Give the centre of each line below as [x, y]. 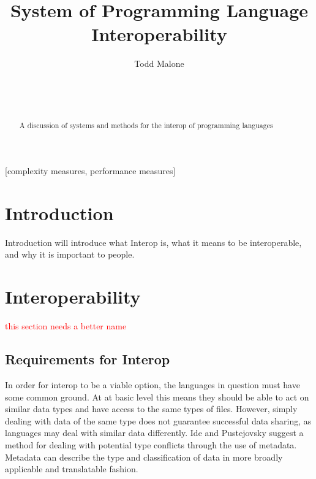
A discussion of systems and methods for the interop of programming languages [146, 125]
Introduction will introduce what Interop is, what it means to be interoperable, [153, 242]
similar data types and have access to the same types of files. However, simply [151, 409]
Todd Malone [159, 63]
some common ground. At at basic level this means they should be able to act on [157, 397]
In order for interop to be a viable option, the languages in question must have [152, 384]
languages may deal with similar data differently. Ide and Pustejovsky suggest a [154, 433]
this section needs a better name [66, 326]
